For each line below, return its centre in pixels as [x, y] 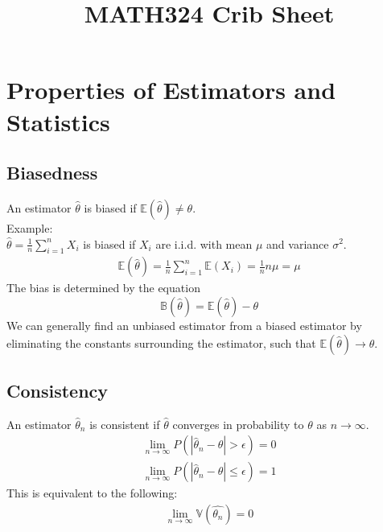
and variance [298, 243]
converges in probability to [238, 424]
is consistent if [125, 424]
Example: [30, 227]
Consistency [58, 390]
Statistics [58, 121]
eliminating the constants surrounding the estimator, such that [161, 342]
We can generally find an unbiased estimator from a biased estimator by [184, 325]
